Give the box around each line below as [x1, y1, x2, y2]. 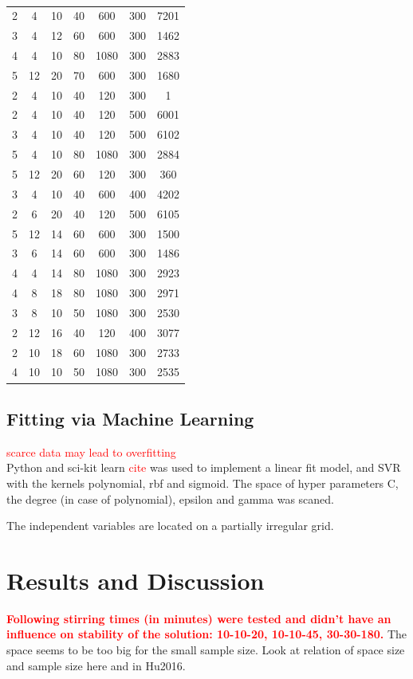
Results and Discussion [6, 563, 265, 596]
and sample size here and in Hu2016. [6, 657, 186, 673]
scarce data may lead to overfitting [6, 443, 176, 460]
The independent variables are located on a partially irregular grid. [6, 517, 334, 534]
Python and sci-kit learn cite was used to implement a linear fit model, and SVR [6, 459, 401, 476]
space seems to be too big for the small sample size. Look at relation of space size [6, 642, 405, 658]
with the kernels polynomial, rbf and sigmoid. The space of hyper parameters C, [6, 474, 399, 491]
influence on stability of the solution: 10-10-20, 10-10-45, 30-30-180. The [6, 626, 407, 642]
